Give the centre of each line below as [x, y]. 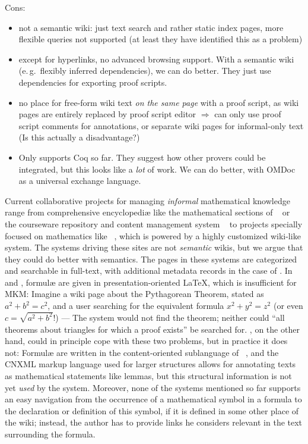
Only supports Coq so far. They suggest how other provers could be [142, 157]
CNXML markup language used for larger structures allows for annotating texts [150, 364]
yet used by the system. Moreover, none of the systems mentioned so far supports [153, 387]
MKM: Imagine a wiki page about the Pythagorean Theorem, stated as [134, 294]
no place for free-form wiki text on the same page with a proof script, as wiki [159, 102]
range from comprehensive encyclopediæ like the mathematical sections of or [147, 212]
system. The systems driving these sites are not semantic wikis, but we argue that [154, 247]
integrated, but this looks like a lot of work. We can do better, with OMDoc [157, 169]
